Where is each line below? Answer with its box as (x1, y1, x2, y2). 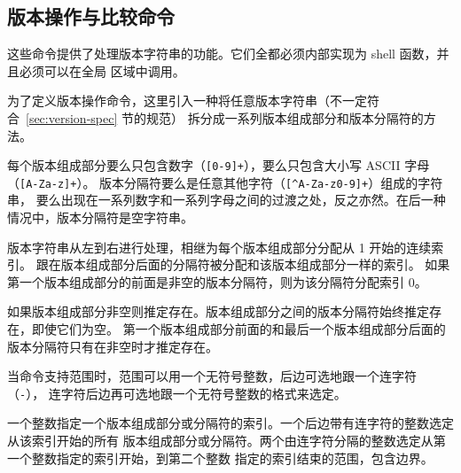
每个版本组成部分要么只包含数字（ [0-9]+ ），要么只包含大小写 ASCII (7, 156, 401, 174)
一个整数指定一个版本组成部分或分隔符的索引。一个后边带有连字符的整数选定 (7, 414, 454, 432)
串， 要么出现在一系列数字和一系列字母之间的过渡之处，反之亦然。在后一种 (7, 190, 446, 209)
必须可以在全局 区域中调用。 (19, 61, 185, 80)
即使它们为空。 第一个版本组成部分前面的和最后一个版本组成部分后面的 (31, 320, 446, 338)
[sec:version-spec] (26, 108, 118, 127)
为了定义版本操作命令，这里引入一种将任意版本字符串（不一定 (7, 91, 367, 110)
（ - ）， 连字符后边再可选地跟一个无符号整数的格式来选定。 (7, 384, 347, 402)
